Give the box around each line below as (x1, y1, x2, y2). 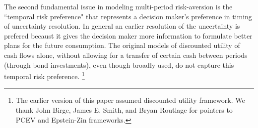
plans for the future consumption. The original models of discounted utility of (4, 40, 240, 50)
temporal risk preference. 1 (4, 70, 85, 81)
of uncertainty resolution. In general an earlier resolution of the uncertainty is (4, 21, 240, 31)
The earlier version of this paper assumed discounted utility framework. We (15, 95, 245, 105)
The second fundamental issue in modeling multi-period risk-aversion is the (4, 1, 233, 11)
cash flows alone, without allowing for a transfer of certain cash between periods (4, 49, 248, 60)
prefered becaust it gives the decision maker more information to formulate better (4, 30, 253, 41)
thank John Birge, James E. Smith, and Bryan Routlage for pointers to (15, 105, 233, 115)
